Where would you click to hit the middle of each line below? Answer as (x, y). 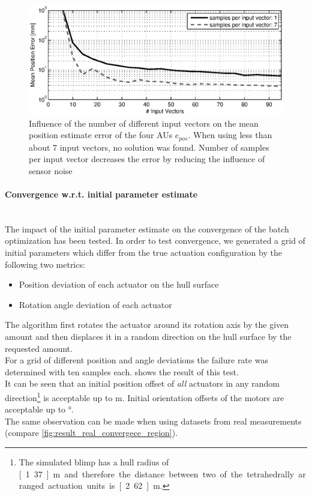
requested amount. (39, 348)
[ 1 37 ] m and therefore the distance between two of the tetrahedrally (157, 473)
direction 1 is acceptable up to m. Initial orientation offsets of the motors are (145, 396)
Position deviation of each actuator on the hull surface (119, 284)
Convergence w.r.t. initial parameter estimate (101, 194)
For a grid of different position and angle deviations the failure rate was (136, 360)
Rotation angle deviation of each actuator (95, 304)
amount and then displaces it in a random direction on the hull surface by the (148, 336)
